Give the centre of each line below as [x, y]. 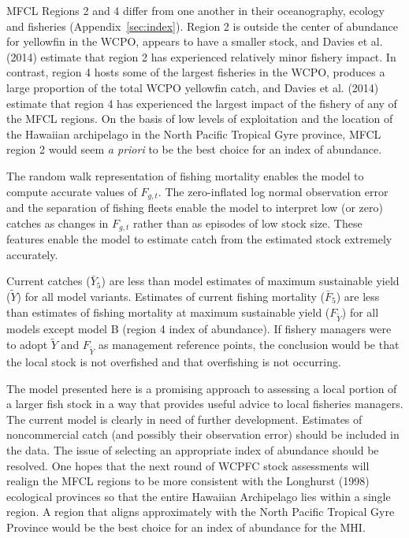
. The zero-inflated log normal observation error [273, 191]
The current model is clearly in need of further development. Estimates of [184, 419]
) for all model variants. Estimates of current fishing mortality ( [171, 297]
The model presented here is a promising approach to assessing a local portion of [202, 388]
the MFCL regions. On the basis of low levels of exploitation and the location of [200, 119]
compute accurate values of [72, 191]
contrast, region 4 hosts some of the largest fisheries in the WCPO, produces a [196, 72]
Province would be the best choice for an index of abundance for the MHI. [186, 527]
